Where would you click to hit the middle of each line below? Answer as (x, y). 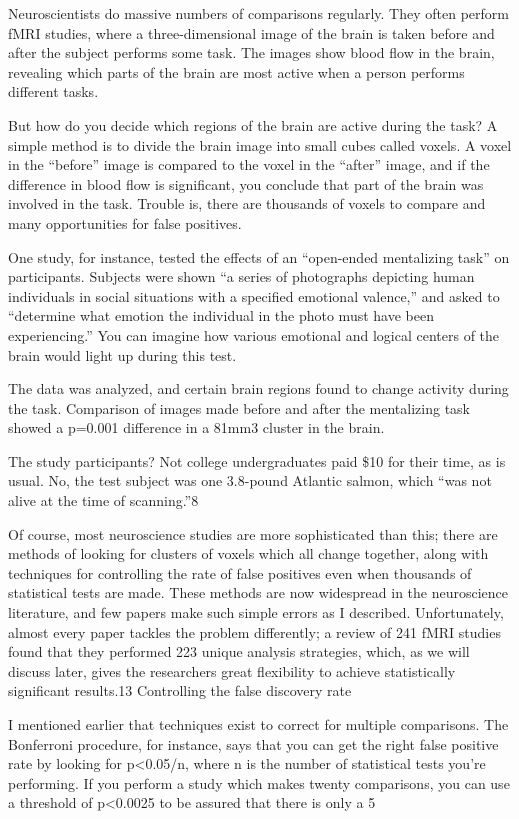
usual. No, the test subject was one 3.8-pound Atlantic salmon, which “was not (250, 480)
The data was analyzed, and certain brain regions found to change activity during (258, 388)
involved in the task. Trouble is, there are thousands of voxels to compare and (247, 203)
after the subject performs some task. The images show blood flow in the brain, (251, 52)
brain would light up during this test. (122, 354)
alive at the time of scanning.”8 (103, 500)
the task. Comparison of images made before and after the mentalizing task (239, 407)
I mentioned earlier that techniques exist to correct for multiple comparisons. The (258, 724)
